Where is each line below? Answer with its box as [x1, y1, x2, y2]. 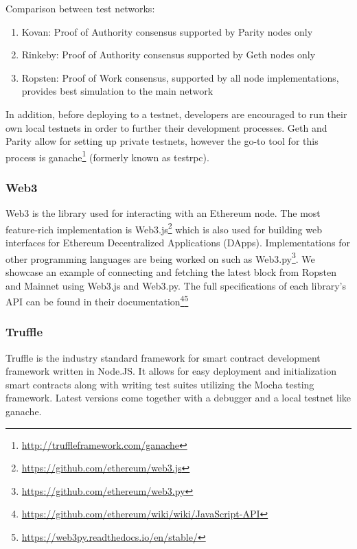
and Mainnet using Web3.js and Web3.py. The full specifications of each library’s [5, 278, 346, 292]
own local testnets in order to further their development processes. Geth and [5, 120, 327, 135]
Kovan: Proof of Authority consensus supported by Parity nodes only [21, 24, 313, 38]
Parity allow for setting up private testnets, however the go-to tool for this [5, 134, 319, 148]
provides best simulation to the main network [21, 84, 214, 98]
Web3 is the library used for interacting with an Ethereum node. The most [5, 206, 321, 220]
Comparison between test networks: [5, 1, 155, 15]
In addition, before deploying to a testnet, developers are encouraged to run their [5, 106, 347, 121]
